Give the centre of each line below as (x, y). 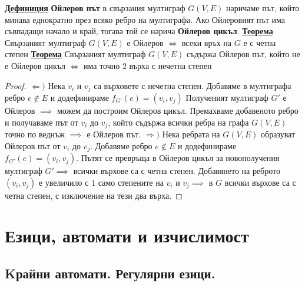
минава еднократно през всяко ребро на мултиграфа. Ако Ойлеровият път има (145, 19)
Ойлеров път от (33, 145)
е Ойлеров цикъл (35, 65)
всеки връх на (207, 42)
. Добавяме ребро (121, 145)
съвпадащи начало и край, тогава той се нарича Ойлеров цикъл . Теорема (139, 31)
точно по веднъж (35, 134)
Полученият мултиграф (227, 98)
